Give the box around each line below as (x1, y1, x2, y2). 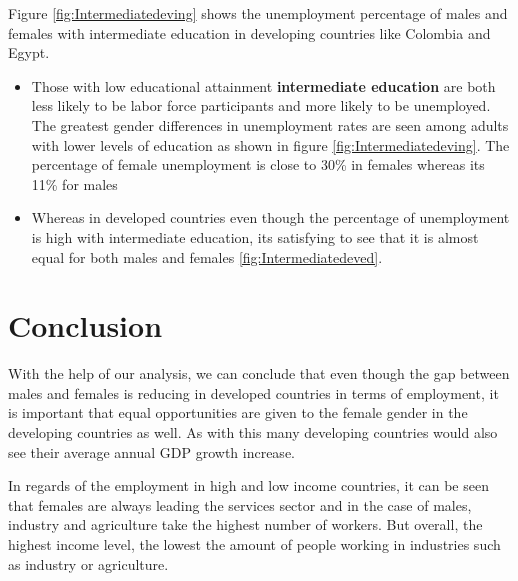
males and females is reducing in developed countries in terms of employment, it (8, 382, 499, 403)
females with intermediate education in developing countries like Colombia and (8, 22, 491, 43)
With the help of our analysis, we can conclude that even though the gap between (8, 363, 510, 384)
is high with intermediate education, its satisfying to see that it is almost (31, 226, 479, 247)
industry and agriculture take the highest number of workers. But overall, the (8, 514, 483, 535)
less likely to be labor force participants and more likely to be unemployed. (31, 95, 491, 116)
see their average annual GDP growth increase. (8, 441, 295, 462)
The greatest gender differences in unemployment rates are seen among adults (31, 114, 509, 135)
